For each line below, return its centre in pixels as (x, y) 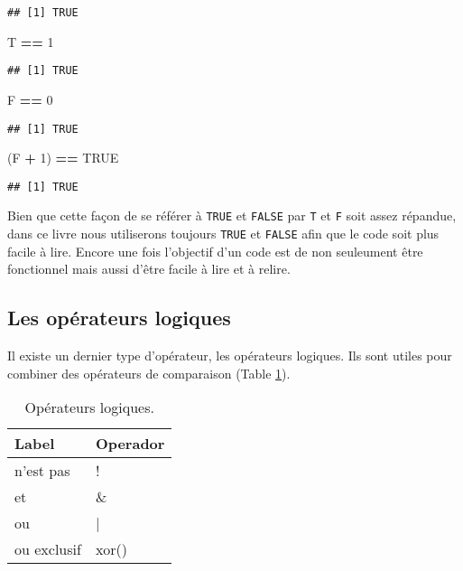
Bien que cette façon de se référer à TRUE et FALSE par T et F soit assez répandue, (232, 215)
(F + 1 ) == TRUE (63, 158)
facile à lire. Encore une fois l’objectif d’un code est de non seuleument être (215, 251)
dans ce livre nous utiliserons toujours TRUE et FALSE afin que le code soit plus (223, 234)
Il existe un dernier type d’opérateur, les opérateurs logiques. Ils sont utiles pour (230, 356)
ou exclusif (48, 549)
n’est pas (42, 471)
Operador (130, 444)
